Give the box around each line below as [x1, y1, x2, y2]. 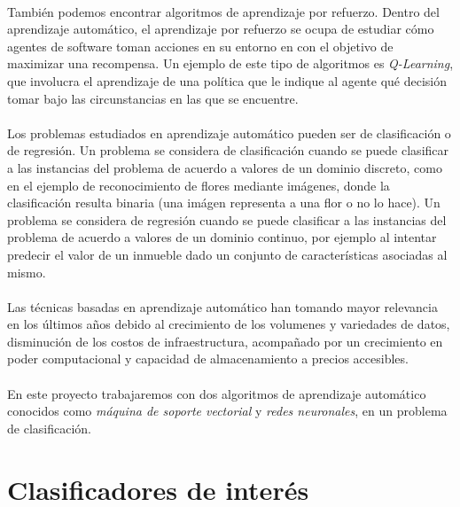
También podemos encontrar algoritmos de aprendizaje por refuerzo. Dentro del [7, 2, 440, 20]
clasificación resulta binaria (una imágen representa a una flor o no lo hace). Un [7, 193, 441, 212]
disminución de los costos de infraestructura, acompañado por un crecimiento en [7, 331, 443, 350]
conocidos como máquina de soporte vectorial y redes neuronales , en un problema [7, 402, 448, 420]
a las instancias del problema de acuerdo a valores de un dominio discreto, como [7, 158, 442, 176]
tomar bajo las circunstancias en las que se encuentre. [7, 89, 299, 107]
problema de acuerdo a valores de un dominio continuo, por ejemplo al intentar [7, 228, 437, 246]
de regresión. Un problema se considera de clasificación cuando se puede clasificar [7, 141, 449, 160]
